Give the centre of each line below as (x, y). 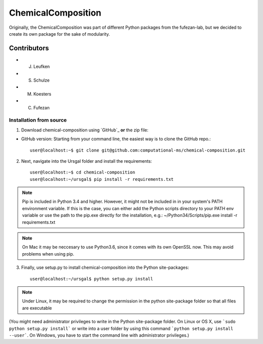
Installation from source (38, 120)
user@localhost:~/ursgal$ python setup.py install (92, 279)
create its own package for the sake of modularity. (59, 34)
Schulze (41, 80)
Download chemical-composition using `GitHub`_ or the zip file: (85, 130)
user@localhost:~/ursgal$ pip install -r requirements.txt (102, 179)
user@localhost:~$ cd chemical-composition (83, 172)
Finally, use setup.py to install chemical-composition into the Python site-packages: (105, 268)
